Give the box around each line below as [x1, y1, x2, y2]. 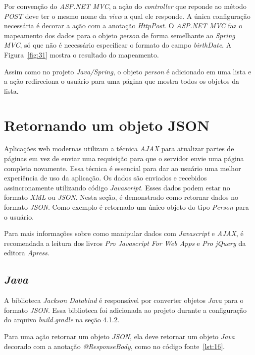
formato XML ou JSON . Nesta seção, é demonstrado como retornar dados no [4, 192, 239, 202]
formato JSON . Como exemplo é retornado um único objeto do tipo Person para [4, 202, 249, 212]
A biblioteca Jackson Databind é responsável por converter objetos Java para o [4, 295, 244, 305]
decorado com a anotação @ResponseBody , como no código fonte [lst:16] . [4, 341, 225, 351]
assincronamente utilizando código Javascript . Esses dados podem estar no [4, 182, 230, 192]
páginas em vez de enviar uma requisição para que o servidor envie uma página [4, 153, 244, 164]
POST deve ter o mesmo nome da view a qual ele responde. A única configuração [4, 10, 251, 21]
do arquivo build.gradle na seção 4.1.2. [4, 314, 120, 325]
